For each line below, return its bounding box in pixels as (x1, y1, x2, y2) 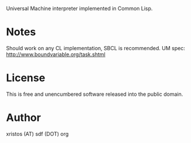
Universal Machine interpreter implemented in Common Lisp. (6, 5, 153, 12)
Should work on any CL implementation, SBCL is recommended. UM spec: (6, 44, 186, 51)
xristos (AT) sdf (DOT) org (6, 130, 69, 137)
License (6, 71, 46, 85)
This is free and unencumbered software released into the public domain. (6, 90, 183, 97)
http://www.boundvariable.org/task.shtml (6, 51, 105, 58)
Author (6, 111, 41, 124)
